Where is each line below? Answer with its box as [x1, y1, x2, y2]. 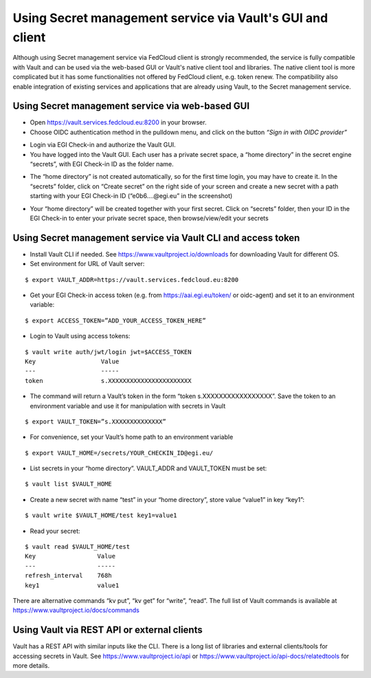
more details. [12, 661, 50, 670]
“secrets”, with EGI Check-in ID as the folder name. [30, 160, 175, 168]
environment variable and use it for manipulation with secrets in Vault [30, 402, 226, 410]
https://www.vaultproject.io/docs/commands [12, 606, 140, 615]
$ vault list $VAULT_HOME [25, 480, 113, 488]
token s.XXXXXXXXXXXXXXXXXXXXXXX [25, 377, 192, 384]
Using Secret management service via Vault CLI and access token [12, 232, 300, 243]
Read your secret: [30, 527, 80, 535]
